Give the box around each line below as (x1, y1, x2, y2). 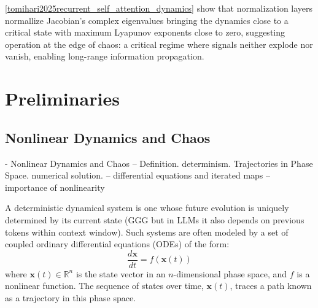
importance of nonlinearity (5, 180, 105, 193)
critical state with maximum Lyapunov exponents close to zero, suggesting (5, 26, 285, 39)
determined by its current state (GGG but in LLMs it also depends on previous (5, 213, 304, 226)
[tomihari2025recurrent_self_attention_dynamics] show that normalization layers (5, 2, 313, 14)
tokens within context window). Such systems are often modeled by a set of (5, 225, 289, 238)
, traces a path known (230, 279, 312, 292)
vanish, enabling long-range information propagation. (5, 50, 204, 63)
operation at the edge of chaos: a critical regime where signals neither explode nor (5, 37, 313, 50)
